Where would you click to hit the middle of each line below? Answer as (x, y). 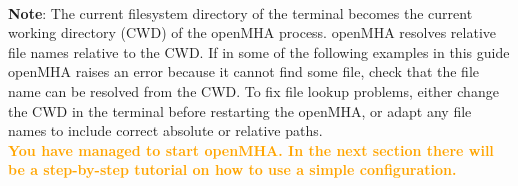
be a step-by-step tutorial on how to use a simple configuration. (232, 169)
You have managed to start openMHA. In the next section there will (251, 149)
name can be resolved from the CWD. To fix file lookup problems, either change (253, 90)
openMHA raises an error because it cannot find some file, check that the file (243, 71)
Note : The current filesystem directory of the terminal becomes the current (240, 12)
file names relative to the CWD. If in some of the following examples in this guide (259, 51)
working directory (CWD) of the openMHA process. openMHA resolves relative (252, 32)
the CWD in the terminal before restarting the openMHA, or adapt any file (240, 110)
